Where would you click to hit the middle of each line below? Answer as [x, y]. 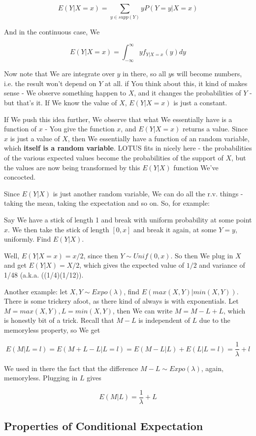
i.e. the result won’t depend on [50, 83]
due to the [215, 320]
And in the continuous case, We [52, 32]
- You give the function [80, 129]
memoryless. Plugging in [41, 378]
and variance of [222, 265]
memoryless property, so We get [52, 329]
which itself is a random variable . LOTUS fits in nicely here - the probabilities [128, 148]
